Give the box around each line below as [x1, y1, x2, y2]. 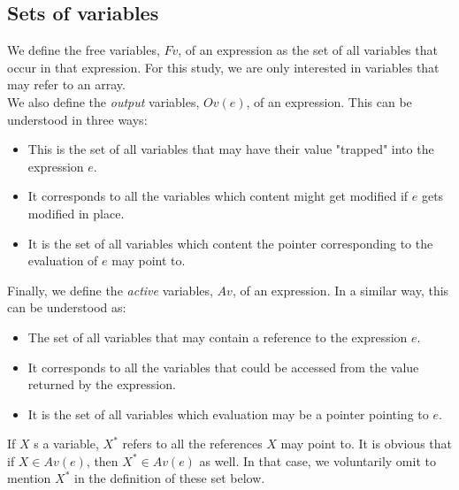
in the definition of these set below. [74, 469, 265, 487]
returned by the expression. [27, 375, 176, 394]
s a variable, [34, 434, 99, 453]
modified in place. [27, 203, 125, 222]
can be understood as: [7, 298, 126, 317]
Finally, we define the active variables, [7, 280, 213, 299]
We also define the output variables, [7, 92, 200, 111]
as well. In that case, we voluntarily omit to [199, 451, 436, 470]
